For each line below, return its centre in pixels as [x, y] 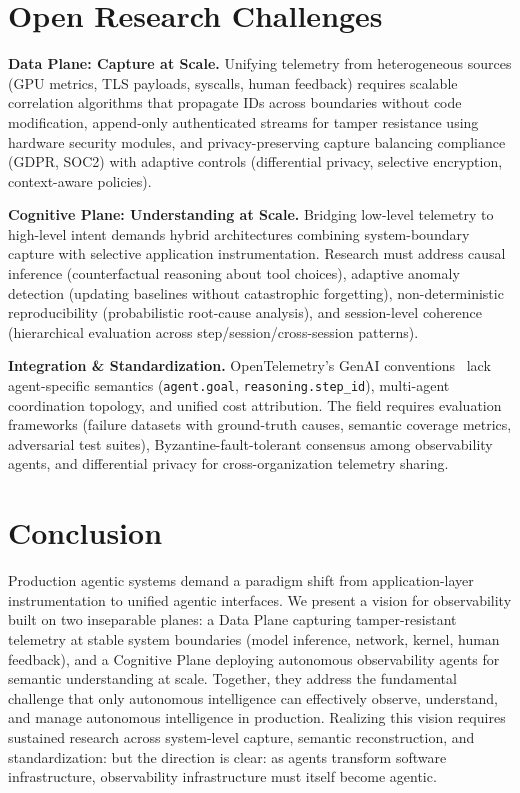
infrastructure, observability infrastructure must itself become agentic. [222, 776]
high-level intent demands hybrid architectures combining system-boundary [239, 233]
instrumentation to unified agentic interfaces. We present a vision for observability [260, 599]
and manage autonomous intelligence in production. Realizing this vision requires [257, 717]
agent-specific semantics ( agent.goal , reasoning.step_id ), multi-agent [229, 385]
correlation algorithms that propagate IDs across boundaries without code [235, 102]
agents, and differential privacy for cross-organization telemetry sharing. [228, 463]
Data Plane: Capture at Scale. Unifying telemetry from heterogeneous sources [260, 63]
